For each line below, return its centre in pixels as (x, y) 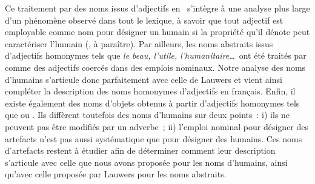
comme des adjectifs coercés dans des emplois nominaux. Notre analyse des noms (155, 67)
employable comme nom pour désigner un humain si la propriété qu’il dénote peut (157, 32)
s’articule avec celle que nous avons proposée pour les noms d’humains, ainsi (146, 162)
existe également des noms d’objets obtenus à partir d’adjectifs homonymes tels (152, 103)
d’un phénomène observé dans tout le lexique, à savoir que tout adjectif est (144, 20)
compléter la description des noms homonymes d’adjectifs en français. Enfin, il (150, 91)
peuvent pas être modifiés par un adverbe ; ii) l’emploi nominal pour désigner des (157, 126)
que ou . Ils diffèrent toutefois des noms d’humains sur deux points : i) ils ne (148, 115)
